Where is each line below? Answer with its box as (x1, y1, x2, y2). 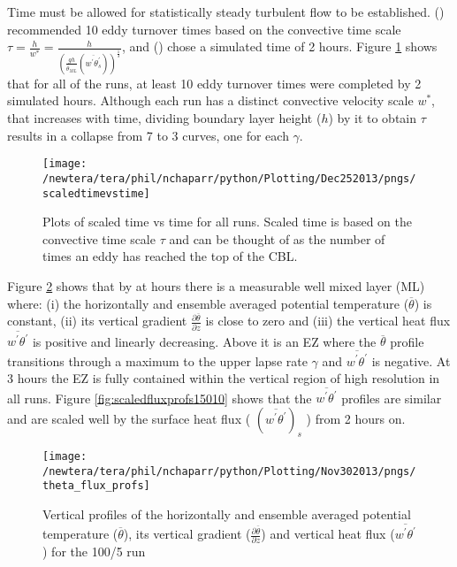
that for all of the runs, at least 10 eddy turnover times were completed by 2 (7, 73, 422, 92)
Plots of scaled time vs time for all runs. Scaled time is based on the (42, 212, 412, 231)
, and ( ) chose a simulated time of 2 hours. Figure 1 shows (121, 37, 438, 56)
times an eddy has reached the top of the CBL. (42, 247, 298, 265)
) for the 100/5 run (42, 542, 146, 561)
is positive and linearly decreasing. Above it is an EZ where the (32, 332, 377, 350)
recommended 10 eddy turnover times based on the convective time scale (7, 19, 401, 38)
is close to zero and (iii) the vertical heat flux (205, 311, 451, 330)
